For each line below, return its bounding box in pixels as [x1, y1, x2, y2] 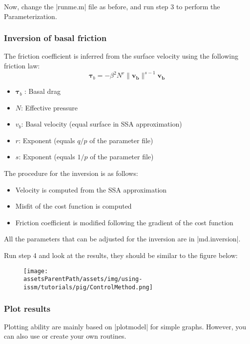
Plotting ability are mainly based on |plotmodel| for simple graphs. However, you [4, 321, 247, 331]
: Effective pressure [21, 102, 78, 112]
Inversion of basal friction [4, 32, 107, 44]
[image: [23, 267, 48, 275]
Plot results [4, 302, 51, 314]
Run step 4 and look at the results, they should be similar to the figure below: [4, 250, 238, 260]
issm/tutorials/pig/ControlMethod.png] [23, 283, 153, 291]
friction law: [4, 61, 40, 70]
